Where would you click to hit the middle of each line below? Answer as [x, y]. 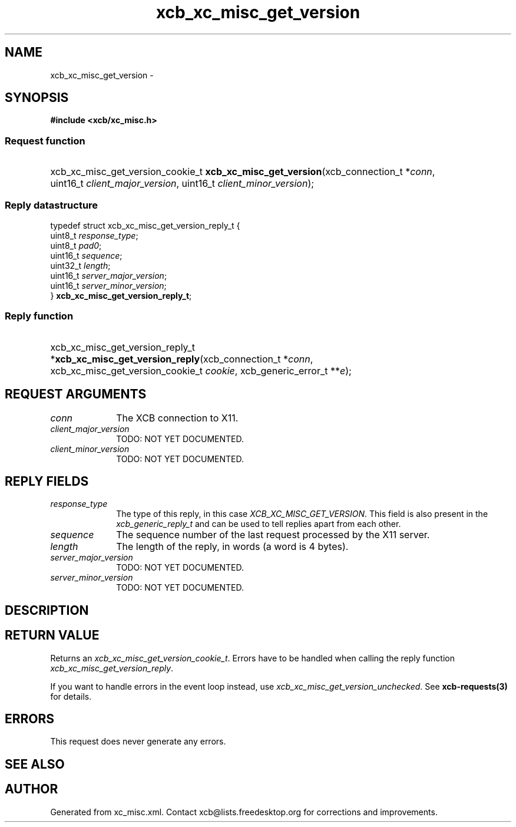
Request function [45, 141]
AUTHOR [32, 789]
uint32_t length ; [80, 265]
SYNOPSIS [37, 98]
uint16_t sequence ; [86, 255]
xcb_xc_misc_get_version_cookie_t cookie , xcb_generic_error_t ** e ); [201, 370]
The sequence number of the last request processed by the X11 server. [273, 535]
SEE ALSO [35, 764]
